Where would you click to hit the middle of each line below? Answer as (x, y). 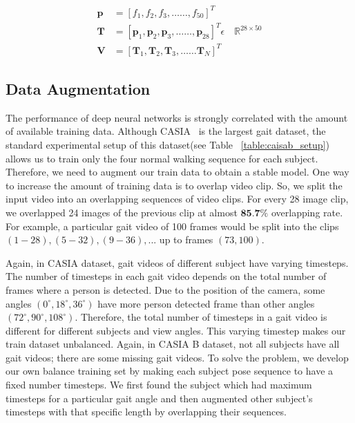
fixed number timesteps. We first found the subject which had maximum (159, 385)
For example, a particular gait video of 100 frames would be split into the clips (172, 226)
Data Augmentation (78, 88)
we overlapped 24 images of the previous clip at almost (122, 212)
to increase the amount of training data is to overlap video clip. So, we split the (174, 185)
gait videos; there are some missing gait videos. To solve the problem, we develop (177, 357)
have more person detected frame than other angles (206, 303)
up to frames (186, 239)
